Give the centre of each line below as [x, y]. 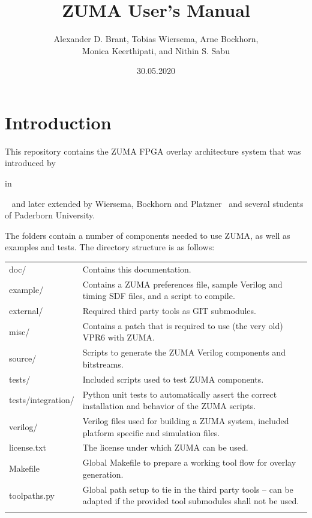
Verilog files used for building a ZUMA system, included [186, 421]
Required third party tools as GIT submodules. [169, 311]
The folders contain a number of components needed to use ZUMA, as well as [148, 235]
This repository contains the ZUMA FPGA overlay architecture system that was [153, 151]
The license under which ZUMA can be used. [165, 447]
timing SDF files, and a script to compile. [159, 296]
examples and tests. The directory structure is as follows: [110, 247]
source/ [23, 358]
